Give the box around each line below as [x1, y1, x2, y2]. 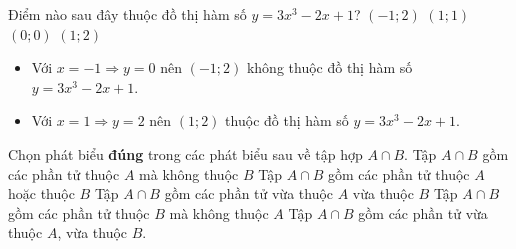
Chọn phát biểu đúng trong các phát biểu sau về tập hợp [8, 143, 363, 164]
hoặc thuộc [8, 183, 75, 204]
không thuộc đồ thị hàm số [246, 57, 413, 78]
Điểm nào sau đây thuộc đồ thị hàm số [8, 4, 247, 24]
